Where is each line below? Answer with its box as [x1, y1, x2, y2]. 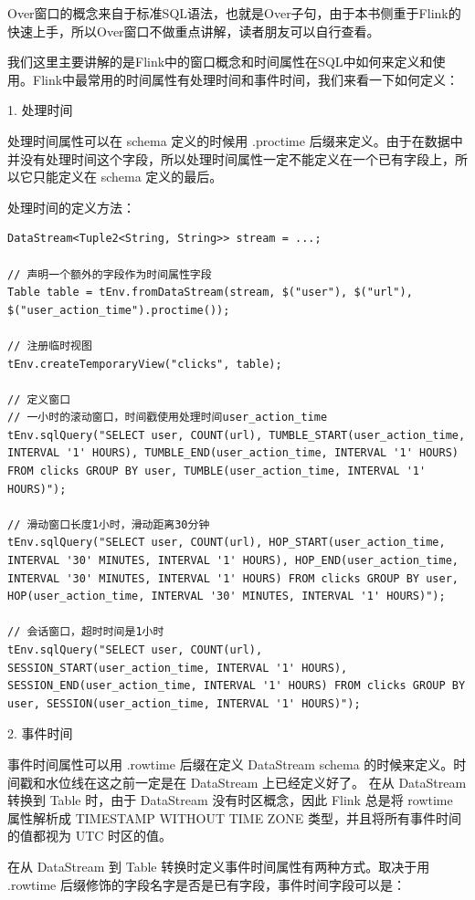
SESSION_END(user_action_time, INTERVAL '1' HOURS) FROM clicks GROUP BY [7, 679, 466, 693]
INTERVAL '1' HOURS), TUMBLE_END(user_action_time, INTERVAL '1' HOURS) [7, 446, 459, 460]
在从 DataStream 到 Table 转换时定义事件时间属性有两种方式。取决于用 [7, 856, 430, 875]
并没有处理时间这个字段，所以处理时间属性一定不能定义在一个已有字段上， [7, 149, 455, 168]
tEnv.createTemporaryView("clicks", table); [7, 357, 282, 371]
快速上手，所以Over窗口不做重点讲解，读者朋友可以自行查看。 [7, 21, 380, 40]
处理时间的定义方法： [7, 197, 135, 216]
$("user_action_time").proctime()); [7, 303, 230, 317]
